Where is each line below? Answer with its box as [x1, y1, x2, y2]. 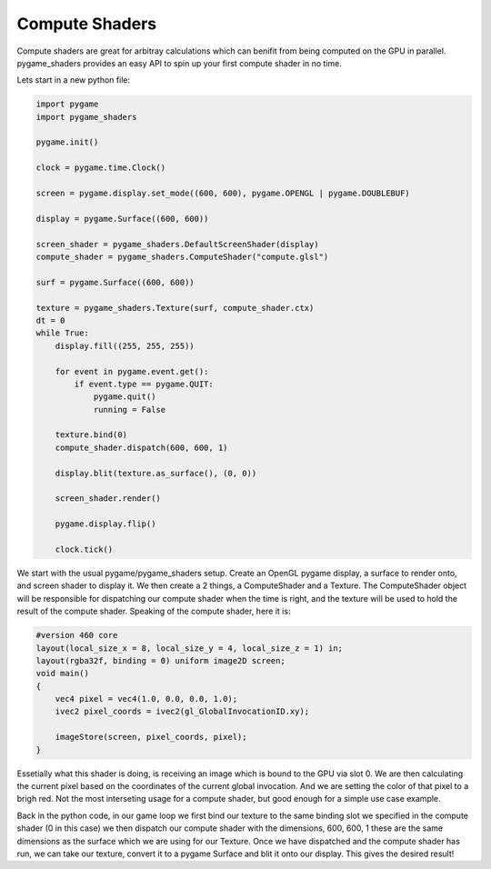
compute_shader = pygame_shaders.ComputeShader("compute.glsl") [35, 252, 329, 262]
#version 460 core [35, 630, 118, 641]
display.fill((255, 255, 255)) [55, 341, 195, 351]
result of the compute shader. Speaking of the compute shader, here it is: [16, 605, 291, 617]
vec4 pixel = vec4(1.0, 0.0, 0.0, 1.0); [55, 694, 238, 704]
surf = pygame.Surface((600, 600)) [35, 277, 195, 287]
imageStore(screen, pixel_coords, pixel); [55, 732, 247, 743]
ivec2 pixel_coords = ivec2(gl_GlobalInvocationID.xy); [55, 706, 310, 717]
